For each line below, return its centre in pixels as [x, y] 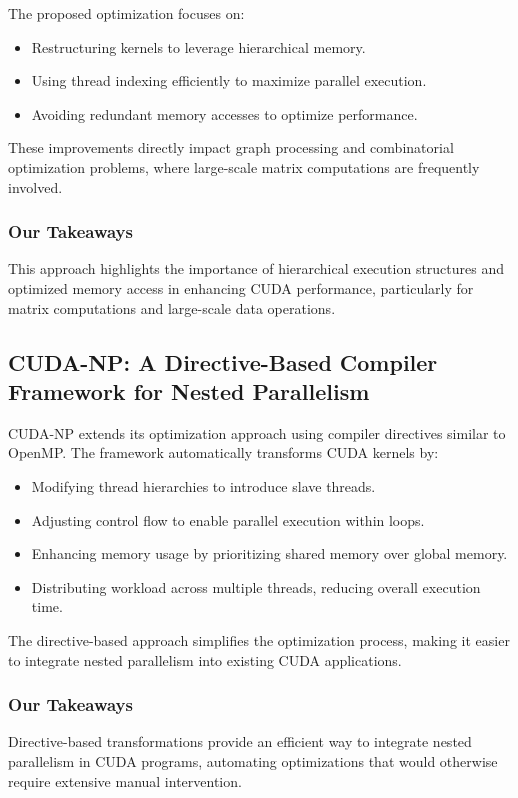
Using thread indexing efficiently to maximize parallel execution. [229, 80]
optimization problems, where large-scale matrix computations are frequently [244, 166]
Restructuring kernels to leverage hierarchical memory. [198, 46]
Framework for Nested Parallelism [189, 390]
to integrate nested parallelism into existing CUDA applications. [205, 659]
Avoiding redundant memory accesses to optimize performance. [224, 113]
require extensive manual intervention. [125, 780]
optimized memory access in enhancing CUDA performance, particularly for [241, 287]
